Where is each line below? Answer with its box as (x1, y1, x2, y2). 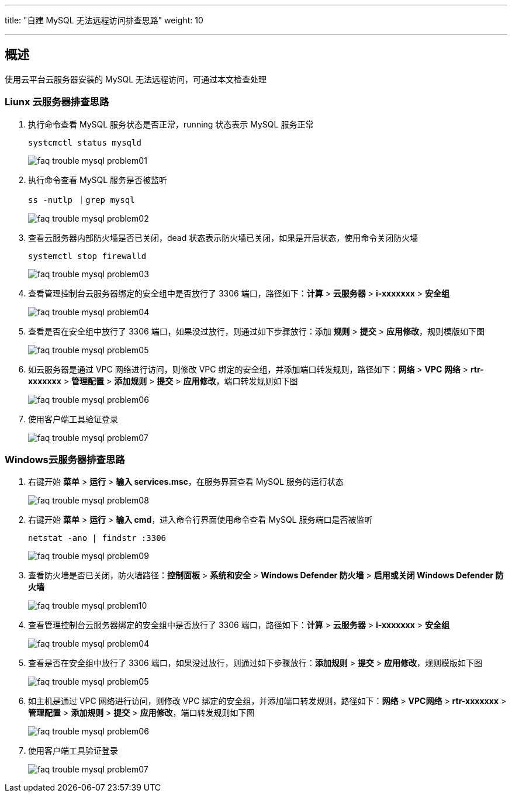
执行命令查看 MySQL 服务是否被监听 (28, 174, 168, 185)
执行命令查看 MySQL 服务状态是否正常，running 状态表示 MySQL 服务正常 (28, 119, 314, 129)
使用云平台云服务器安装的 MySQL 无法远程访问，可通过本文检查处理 (5, 74, 267, 84)
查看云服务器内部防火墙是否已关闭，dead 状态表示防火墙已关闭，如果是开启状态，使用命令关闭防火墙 (28, 232, 418, 243)
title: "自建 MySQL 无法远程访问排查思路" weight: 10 (5, 15, 203, 25)
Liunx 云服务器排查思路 (5, 96, 109, 108)
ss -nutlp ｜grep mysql (28, 195, 135, 205)
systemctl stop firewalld (28, 251, 147, 261)
